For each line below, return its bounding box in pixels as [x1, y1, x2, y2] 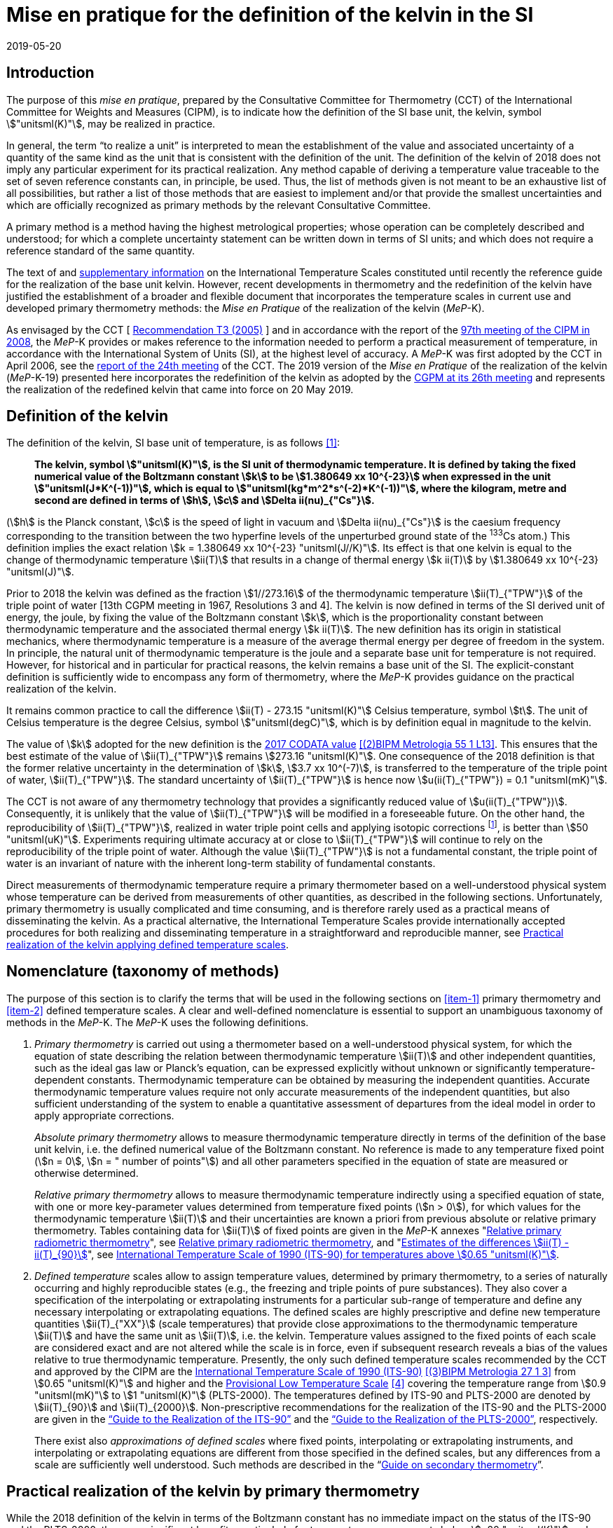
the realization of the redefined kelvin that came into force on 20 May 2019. [6, 383, 354, 395]
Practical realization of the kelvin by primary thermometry [6, 1482, 420, 1501]
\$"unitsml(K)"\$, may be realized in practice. [6, 117, 216, 130]
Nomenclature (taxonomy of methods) [6, 962, 280, 981]
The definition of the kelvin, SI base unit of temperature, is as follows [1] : [6, 437, 340, 449]
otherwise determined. [34, 1166, 139, 1179]
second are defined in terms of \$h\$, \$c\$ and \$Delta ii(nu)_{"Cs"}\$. [34, 494, 375, 507]
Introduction [6, 64, 95, 82]
